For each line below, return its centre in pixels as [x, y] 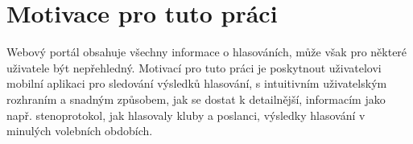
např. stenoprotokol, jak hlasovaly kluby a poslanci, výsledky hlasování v [186, 115]
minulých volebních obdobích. [80, 131]
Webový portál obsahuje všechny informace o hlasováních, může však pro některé [207, 52]
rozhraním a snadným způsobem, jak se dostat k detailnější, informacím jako [196, 99]
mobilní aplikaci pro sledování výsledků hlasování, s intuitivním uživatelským [197, 83]
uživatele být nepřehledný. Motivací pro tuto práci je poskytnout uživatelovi [194, 67]
